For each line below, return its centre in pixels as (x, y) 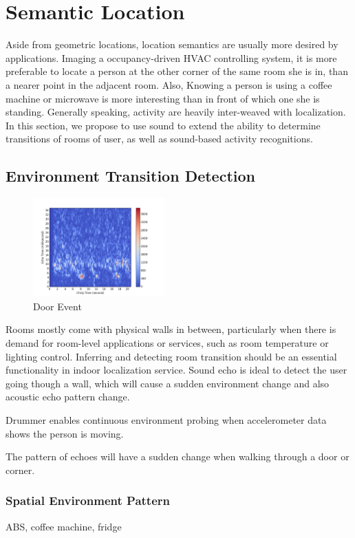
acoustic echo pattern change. (68, 397)
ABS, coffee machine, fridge (64, 526)
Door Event (57, 306)
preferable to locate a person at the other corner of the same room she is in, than (177, 71)
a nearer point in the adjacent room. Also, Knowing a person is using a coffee (169, 84)
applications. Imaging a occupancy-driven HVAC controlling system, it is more (171, 57)
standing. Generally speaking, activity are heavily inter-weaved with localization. (176, 112)
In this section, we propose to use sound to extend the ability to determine (163, 125)
